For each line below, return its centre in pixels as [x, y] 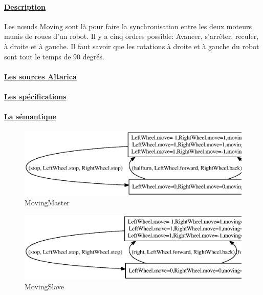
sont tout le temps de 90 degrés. [54, 56]
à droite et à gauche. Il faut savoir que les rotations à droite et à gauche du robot [132, 46]
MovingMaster [47, 203]
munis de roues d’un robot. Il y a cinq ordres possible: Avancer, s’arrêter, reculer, [131, 36]
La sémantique [30, 117]
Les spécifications [35, 96]
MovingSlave [45, 287]
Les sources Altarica [40, 76]
